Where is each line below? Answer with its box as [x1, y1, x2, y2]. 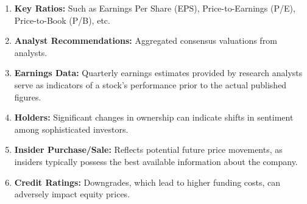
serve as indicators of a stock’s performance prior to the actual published [14, 78, 287, 91]
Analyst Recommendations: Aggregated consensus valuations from [14, 34, 277, 47]
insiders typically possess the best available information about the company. [14, 155, 298, 167]
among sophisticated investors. [14, 122, 129, 135]
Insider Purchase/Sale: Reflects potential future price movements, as [14, 143, 283, 156]
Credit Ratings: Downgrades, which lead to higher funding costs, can [14, 175, 281, 188]
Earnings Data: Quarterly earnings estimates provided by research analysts [14, 66, 303, 79]
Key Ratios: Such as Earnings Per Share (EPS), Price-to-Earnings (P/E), [14, 2, 295, 14]
